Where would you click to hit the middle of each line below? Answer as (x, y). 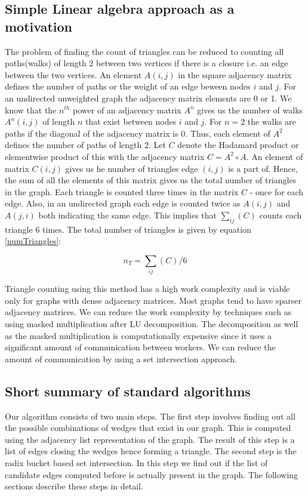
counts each (281, 215)
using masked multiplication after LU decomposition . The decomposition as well (152, 324)
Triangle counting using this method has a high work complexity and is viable (147, 289)
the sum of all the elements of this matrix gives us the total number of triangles (151, 180)
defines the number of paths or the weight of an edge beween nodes (128, 86)
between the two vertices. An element (73, 74)
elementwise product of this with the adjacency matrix (105, 156)
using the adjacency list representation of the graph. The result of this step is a (150, 439)
